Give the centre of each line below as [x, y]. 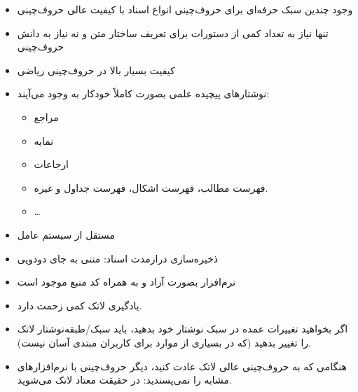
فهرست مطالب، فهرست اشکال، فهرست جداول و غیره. [151, 187]
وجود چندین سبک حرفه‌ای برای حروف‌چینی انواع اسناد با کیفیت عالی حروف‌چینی [185, 9]
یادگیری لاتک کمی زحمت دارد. [80, 305]
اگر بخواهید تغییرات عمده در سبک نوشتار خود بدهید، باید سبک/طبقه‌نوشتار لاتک [183, 329]
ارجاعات [51, 164]
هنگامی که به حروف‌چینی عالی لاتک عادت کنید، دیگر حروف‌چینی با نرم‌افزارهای [182, 366]
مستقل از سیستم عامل [66, 234]
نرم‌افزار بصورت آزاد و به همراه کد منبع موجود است [126, 282]
